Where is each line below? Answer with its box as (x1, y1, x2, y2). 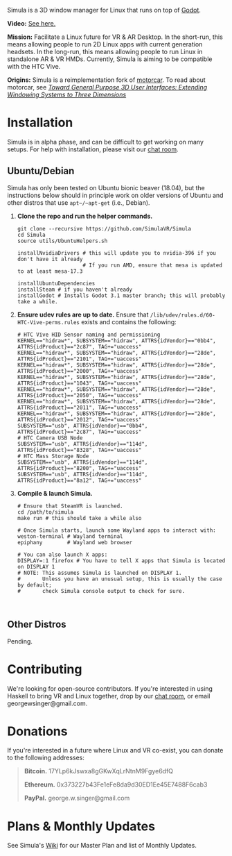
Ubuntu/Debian (7, 165, 75, 177)
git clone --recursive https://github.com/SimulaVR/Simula (17, 225, 192, 232)
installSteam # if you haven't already (17, 286, 133, 293)
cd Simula (17, 231, 46, 238)
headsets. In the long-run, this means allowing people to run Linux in (7, 48, 203, 56)
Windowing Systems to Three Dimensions (7, 90, 127, 99)
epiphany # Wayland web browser (17, 539, 133, 546)
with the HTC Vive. (7, 62, 61, 70)
